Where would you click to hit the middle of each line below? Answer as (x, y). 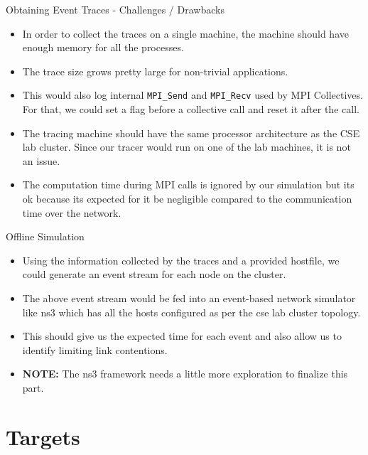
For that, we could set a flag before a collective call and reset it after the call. (191, 109)
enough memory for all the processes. (103, 47)
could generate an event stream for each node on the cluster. (154, 274)
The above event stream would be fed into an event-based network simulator (189, 298)
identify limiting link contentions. (95, 349)
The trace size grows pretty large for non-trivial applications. (155, 71)
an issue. (41, 160)
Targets (43, 436)
